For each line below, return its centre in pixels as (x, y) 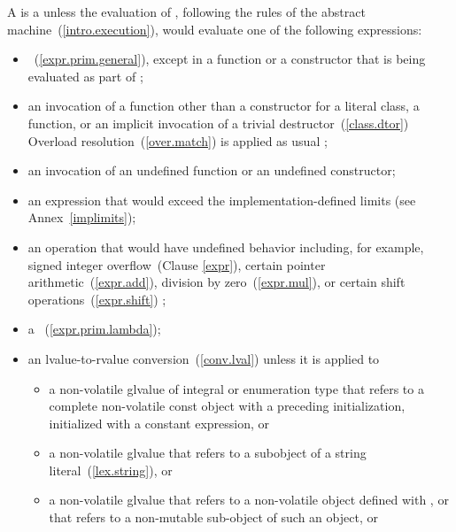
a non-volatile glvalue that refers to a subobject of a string (208, 453)
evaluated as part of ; (85, 76)
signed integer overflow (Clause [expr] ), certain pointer (177, 264)
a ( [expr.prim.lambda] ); (94, 329)
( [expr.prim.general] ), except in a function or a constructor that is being (230, 59)
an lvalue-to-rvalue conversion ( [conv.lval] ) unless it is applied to (204, 358)
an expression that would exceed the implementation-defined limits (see (222, 200)
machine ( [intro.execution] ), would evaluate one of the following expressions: (215, 29)
